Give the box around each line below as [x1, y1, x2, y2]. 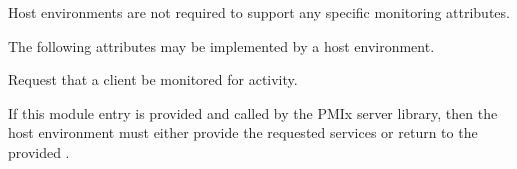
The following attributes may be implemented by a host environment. [8, 35, 435, 56]
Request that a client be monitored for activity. [8, 69, 298, 90]
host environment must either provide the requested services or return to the [8, 122, 478, 143]
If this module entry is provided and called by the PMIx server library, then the [8, 102, 498, 123]
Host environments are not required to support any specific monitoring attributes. [8, 2, 510, 22]
